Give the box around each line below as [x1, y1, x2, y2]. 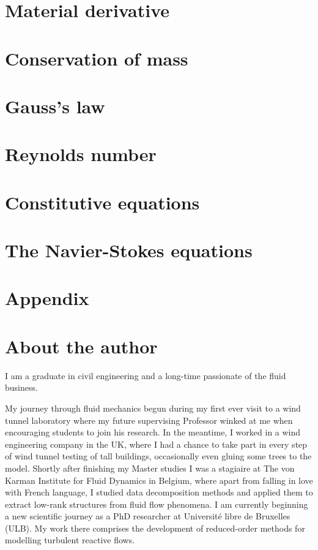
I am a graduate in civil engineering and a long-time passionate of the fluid [5, 369, 286, 382]
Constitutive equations [5, 189, 200, 214]
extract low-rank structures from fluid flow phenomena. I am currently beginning [5, 497, 308, 510]
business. [5, 381, 38, 394]
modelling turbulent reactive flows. [5, 533, 135, 546]
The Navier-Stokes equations [5, 238, 253, 263]
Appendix [5, 285, 89, 311]
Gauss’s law [5, 93, 105, 118]
